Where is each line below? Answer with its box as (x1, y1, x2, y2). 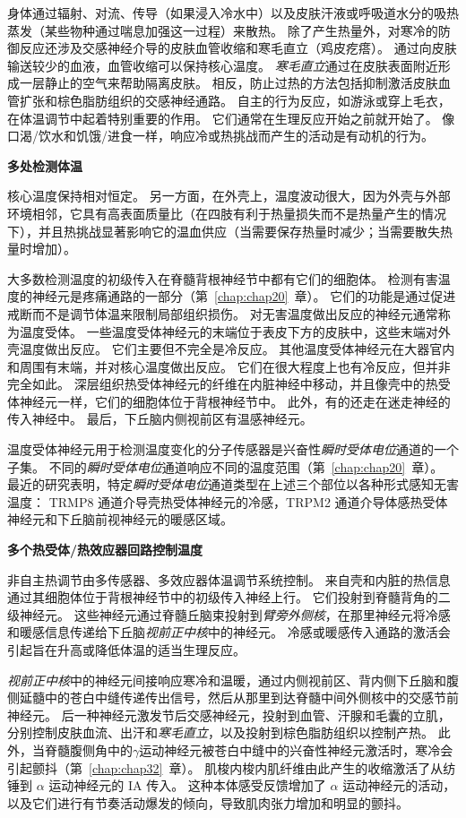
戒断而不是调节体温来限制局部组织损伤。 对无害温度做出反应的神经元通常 (7, 304, 438, 323)
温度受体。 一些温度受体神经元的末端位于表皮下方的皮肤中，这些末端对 (19, 322, 438, 340)
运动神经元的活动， (342, 776, 456, 795)
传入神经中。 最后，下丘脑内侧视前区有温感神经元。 (7, 409, 313, 428)
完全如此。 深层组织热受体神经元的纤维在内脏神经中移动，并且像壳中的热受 (7, 375, 451, 393)
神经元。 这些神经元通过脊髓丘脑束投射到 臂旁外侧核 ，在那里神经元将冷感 (19, 605, 451, 624)
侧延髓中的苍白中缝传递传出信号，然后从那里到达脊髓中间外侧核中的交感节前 (7, 688, 459, 707)
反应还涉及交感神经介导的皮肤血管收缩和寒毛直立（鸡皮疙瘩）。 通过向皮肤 (19, 39, 457, 57)
